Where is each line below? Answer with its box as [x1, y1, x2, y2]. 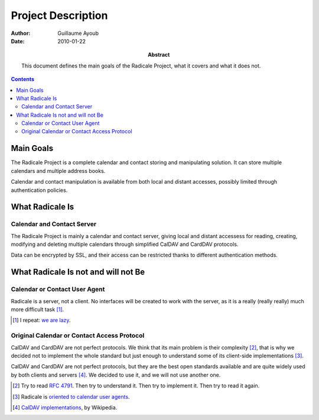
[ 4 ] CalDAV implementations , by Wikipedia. [12, 403, 118, 411]
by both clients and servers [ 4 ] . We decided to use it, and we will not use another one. [11, 371, 221, 379]
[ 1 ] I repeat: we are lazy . [12, 317, 71, 324]
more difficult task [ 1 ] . [11, 306, 64, 313]
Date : [11, 37, 25, 44]
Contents [11, 76, 35, 83]
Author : [11, 30, 31, 37]
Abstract [148, 51, 170, 59]
